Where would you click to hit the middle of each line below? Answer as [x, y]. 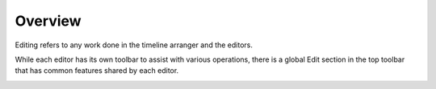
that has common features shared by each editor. [97, 71]
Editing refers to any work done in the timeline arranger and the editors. [134, 45]
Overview [48, 21]
